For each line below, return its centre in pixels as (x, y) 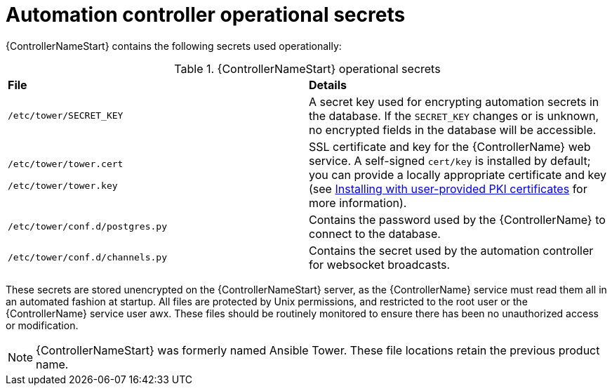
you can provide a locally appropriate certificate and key (458, 174)
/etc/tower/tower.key (63, 185)
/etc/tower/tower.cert (66, 164)
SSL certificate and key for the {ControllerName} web (450, 146)
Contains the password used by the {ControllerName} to (457, 219)
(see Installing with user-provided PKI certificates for (448, 188)
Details (328, 85)
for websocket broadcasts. (380, 264)
